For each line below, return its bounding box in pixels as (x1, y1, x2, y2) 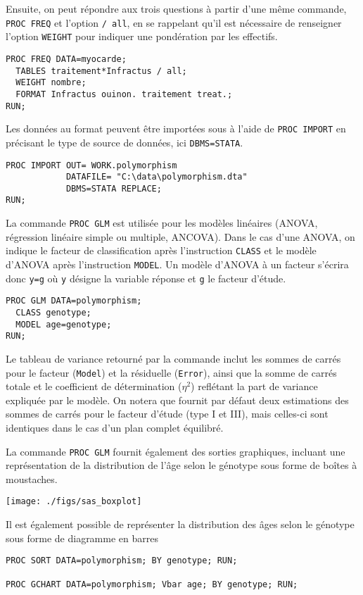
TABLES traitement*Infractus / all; (15, 65, 187, 76)
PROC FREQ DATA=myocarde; (6, 54, 127, 64)
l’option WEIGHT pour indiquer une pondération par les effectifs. (6, 29, 278, 44)
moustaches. (6, 471, 58, 486)
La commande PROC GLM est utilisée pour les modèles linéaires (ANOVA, (6, 215, 318, 230)
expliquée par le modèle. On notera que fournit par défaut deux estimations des (6, 392, 349, 407)
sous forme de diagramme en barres (6, 530, 158, 545)
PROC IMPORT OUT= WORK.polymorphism (6, 160, 177, 170)
